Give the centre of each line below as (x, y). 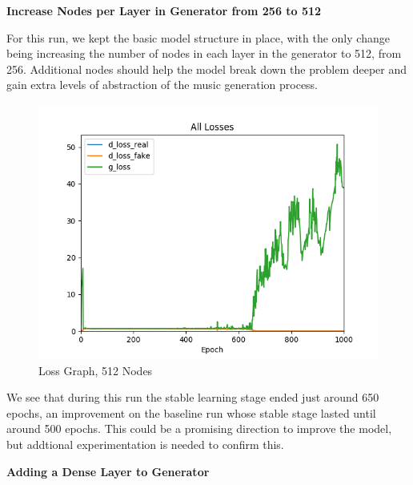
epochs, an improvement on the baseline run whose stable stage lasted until (191, 412)
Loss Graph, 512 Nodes (96, 370)
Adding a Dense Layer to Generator (108, 471)
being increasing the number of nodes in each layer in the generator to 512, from (204, 53)
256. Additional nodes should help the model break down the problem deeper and (207, 69)
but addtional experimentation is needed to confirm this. (145, 444)
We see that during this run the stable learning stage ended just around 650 (193, 397)
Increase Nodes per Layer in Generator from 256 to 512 (164, 10)
